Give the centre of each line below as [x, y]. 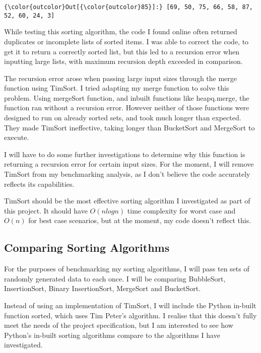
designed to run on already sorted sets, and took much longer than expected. [123, 118]
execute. [17, 137]
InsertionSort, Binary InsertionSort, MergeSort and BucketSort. [103, 288]
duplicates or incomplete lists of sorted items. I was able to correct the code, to [126, 41]
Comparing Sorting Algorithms [87, 248]
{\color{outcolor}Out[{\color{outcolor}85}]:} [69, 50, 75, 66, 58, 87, [128, 7]
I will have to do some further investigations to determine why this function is [125, 154]
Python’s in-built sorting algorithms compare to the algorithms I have [112, 335]
